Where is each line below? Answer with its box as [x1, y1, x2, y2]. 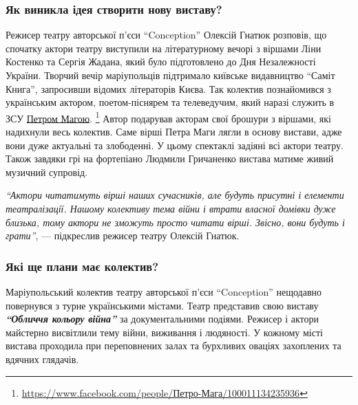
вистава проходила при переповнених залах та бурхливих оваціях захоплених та [6, 338, 341, 353]
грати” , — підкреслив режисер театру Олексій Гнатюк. [6, 228, 240, 243]
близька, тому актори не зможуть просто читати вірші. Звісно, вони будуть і [6, 215, 345, 229]
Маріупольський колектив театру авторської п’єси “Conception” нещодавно [6, 285, 322, 298]
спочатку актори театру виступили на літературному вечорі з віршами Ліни [6, 41, 322, 55]
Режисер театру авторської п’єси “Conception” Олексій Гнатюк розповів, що [6, 28, 327, 42]
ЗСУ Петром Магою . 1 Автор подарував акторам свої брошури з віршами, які [6, 109, 331, 125]
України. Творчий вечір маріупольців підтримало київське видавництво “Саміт [6, 68, 335, 82]
